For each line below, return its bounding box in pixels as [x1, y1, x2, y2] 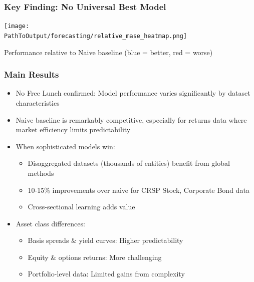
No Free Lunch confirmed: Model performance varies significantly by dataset [16, 88, 250, 98]
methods [28, 167, 54, 178]
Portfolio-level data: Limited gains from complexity [28, 268, 185, 279]
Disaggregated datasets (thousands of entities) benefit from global [28, 158, 230, 168]
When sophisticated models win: [16, 141, 115, 151]
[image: [4, 23, 30, 30]
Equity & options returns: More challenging [28, 251, 162, 262]
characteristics [16, 97, 60, 108]
